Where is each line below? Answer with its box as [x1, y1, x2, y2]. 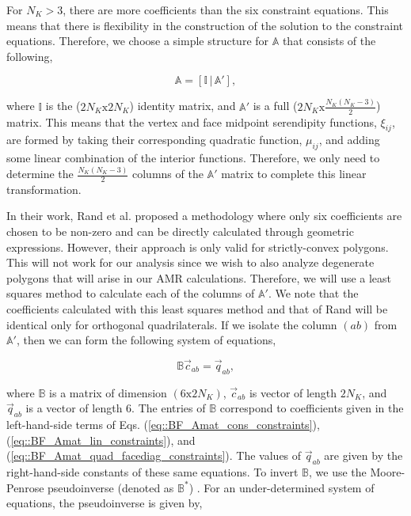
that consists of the [282, 32, 376, 49]
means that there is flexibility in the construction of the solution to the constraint [6, 17, 404, 33]
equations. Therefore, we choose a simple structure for [6, 32, 269, 49]
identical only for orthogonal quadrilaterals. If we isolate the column [6, 316, 337, 332]
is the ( [45, 97, 81, 114]
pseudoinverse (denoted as [48, 479, 174, 495]
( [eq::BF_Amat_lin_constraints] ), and [6, 431, 196, 448]
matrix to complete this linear [221, 165, 367, 182]
